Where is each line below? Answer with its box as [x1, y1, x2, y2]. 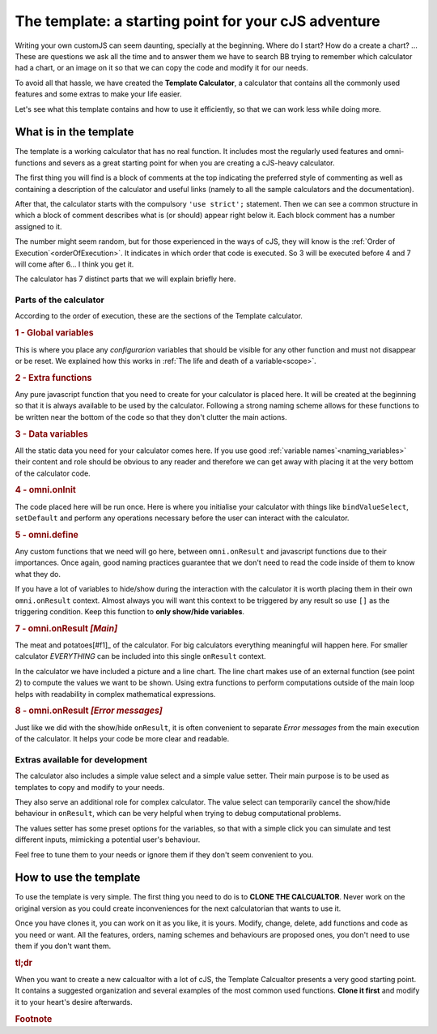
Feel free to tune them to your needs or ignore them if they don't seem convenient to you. [15, 849, 314, 859]
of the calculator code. [15, 468, 91, 478]
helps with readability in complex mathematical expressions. [15, 689, 216, 699]
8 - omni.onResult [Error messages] [15, 705, 163, 716]
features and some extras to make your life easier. [15, 89, 182, 99]
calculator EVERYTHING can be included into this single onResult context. [15, 652, 266, 661]
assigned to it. [15, 221, 62, 231]
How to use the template [15, 871, 141, 885]
